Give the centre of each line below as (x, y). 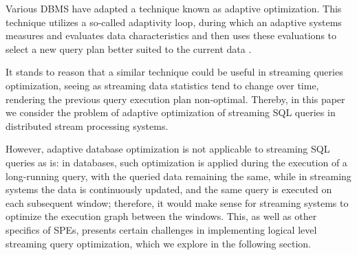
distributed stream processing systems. (87, 125)
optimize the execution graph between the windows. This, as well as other (161, 216)
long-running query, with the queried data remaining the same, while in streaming (178, 176)
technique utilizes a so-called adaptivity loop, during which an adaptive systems (174, 22)
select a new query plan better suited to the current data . (129, 48)
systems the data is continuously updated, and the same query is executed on (169, 189)
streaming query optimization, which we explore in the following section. (158, 243)
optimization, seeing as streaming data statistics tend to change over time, (162, 85)
